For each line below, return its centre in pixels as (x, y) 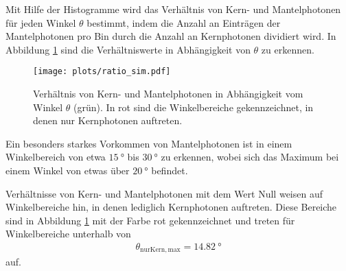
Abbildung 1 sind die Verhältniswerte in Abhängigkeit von (128, 49)
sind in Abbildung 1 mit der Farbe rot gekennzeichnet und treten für (150, 220)
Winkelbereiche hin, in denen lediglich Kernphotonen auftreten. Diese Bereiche (171, 207)
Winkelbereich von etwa (56, 157)
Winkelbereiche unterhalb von (68, 234)
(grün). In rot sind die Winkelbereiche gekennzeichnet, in (194, 107)
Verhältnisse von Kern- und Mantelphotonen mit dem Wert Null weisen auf (164, 193)
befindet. (170, 170)
